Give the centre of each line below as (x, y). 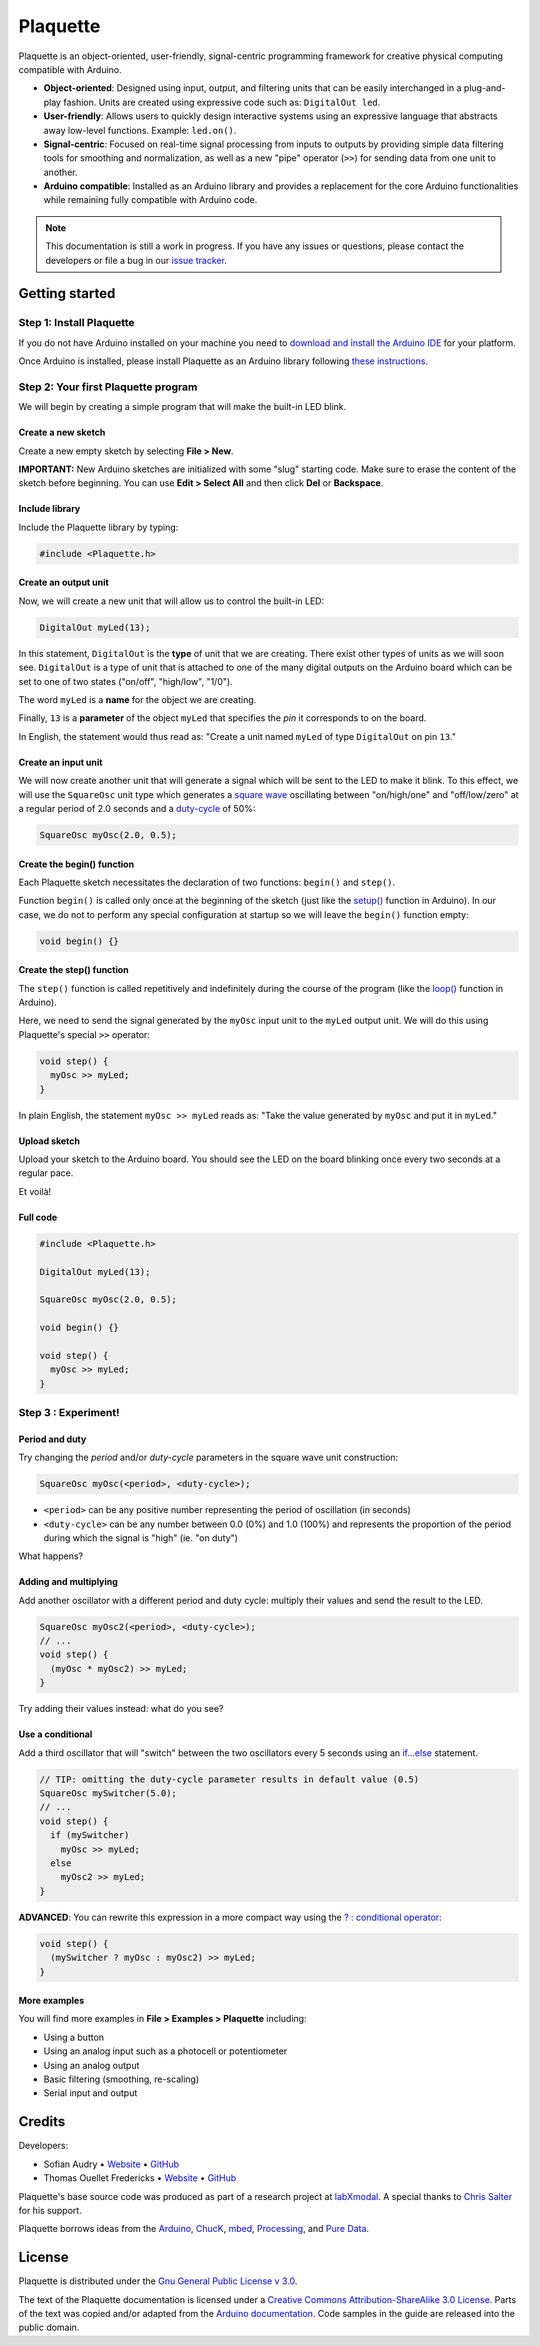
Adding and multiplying (68, 1582)
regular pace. (46, 1173)
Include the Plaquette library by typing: (98, 527)
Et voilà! (35, 1191)
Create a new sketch (62, 432)
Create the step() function (73, 970)
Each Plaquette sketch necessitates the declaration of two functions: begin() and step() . (207, 882)
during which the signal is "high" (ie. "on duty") (141, 1537)
